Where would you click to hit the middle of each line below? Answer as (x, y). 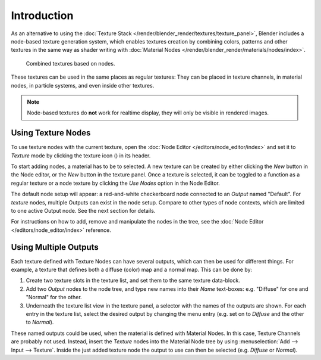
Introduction (42, 15)
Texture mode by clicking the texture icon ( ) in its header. (81, 156)
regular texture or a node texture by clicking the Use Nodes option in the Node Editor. (115, 183)
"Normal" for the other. (54, 297)
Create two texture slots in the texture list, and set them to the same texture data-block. (133, 281)
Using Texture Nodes (51, 133)
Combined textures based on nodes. (70, 63)
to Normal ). (40, 322)
